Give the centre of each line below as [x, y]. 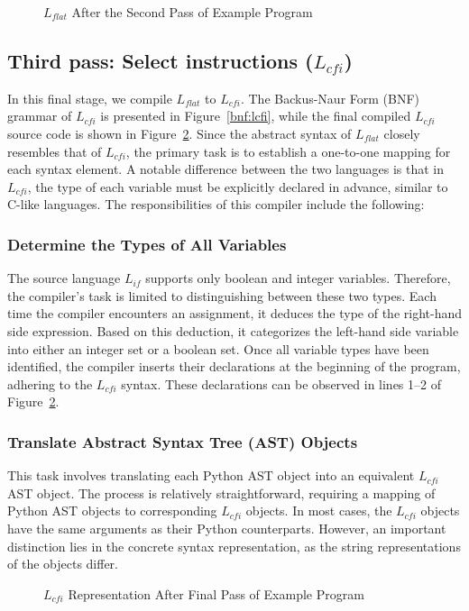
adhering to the [50, 383]
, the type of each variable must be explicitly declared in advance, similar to [238, 186]
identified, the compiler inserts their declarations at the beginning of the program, [234, 366]
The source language [64, 278]
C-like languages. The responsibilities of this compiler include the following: [216, 204]
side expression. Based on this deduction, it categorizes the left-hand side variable [233, 330]
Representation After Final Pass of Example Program [216, 593]
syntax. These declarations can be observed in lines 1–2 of [281, 383]
